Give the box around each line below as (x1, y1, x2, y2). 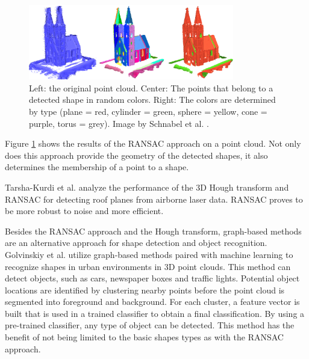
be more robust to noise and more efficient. (5, 204, 164, 217)
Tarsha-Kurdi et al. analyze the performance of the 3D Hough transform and (5, 180, 289, 193)
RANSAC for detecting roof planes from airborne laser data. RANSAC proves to (5, 192, 303, 205)
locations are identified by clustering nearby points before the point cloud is (5, 283, 285, 296)
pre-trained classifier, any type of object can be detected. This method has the (5, 319, 295, 331)
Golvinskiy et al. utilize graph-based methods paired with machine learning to (5, 248, 293, 260)
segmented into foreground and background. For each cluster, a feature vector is (5, 295, 300, 308)
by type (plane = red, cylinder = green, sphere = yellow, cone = (29, 105, 267, 117)
